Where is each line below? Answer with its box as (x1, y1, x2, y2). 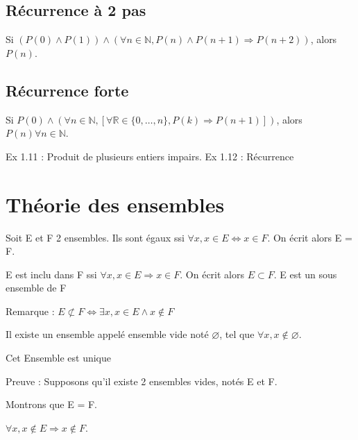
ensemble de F (6, 280, 67, 295)
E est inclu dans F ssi (6, 266, 97, 281)
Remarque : (6, 303, 55, 318)
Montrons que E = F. (6, 397, 97, 412)
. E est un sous (273, 266, 337, 281)
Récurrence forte (6, 79, 129, 101)
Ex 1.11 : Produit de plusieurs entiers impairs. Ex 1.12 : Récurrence (6, 149, 294, 163)
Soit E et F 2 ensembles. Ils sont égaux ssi (6, 230, 185, 244)
